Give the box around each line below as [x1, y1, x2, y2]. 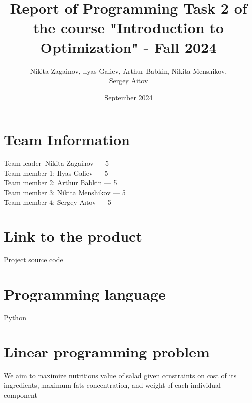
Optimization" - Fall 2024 [40, 37, 217, 57]
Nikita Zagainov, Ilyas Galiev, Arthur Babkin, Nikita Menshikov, [30, 65, 227, 76]
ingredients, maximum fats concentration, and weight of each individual [4, 380, 221, 390]
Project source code [4, 254, 63, 265]
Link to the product [4, 226, 142, 246]
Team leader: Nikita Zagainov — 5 [4, 158, 109, 168]
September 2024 [104, 92, 153, 102]
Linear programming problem [4, 341, 210, 361]
